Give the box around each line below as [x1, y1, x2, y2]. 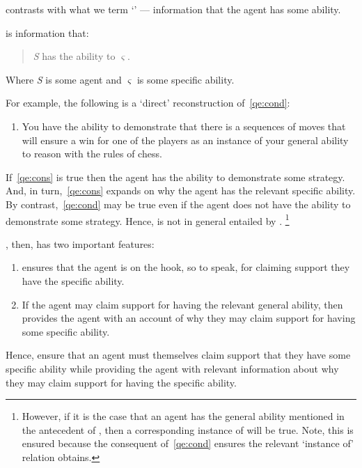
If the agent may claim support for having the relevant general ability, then [22, 297, 343, 311]
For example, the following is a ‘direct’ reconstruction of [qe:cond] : [6, 95, 290, 110]
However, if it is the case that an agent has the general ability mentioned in [22, 409, 345, 423]
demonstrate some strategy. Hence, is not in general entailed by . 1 [6, 211, 290, 228]
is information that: [6, 25, 89, 40]
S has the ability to [33, 49, 116, 63]
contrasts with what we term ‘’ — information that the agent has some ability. [6, 2, 341, 16]
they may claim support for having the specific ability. [6, 375, 237, 389]
